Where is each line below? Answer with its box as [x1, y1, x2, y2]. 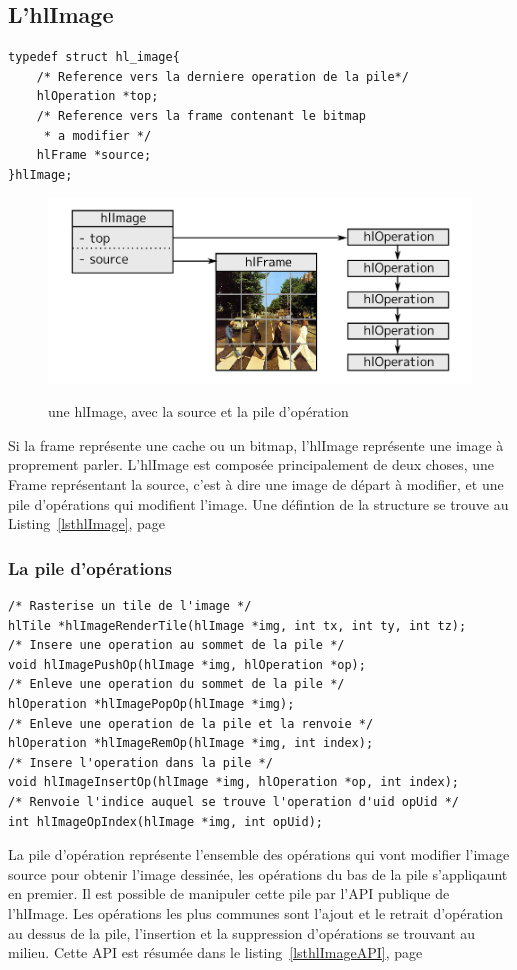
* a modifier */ [43, 128, 152, 143]
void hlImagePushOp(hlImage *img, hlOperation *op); [8, 657, 366, 672]
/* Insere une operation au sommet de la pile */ [8, 638, 345, 653]
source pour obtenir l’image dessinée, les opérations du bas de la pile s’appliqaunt [8, 863, 508, 884]
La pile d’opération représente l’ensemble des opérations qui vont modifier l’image [8, 844, 510, 865]
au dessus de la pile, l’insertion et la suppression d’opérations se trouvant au [8, 922, 476, 943]
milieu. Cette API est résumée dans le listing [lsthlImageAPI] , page [8, 942, 423, 963]
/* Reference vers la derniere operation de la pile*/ [36, 69, 409, 84]
